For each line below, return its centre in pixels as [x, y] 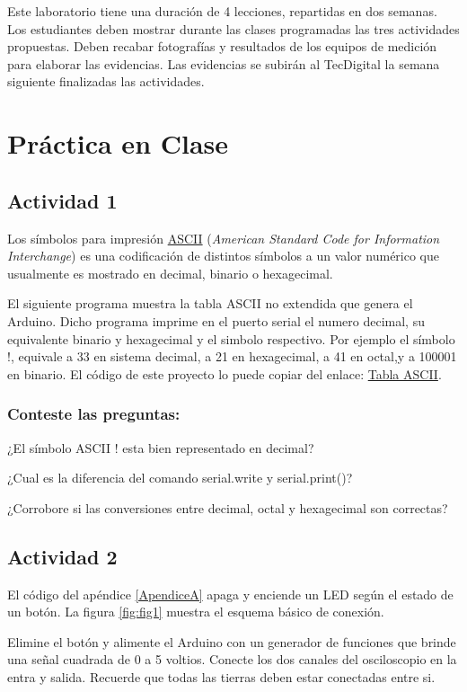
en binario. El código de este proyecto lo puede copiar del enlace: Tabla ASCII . [225, 373]
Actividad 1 [62, 200]
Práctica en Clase [118, 143]
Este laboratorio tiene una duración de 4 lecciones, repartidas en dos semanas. [222, 11]
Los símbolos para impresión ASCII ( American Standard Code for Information [224, 238]
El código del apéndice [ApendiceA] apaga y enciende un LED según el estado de [230, 594]
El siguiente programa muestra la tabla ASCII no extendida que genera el [210, 303]
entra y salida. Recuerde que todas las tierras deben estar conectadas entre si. [221, 676]
